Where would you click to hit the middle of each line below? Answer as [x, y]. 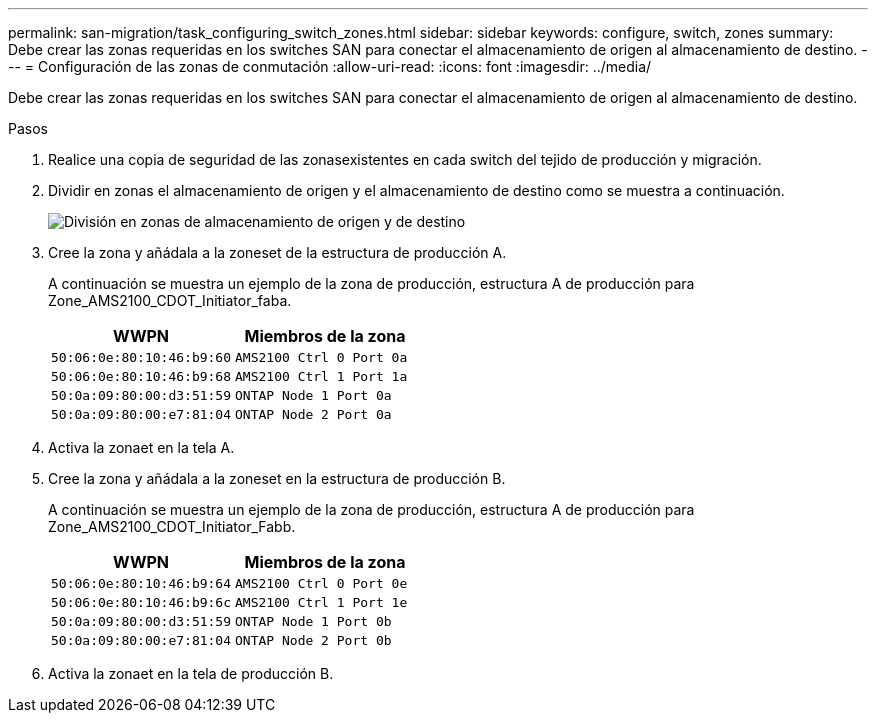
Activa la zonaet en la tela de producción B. [191, 673]
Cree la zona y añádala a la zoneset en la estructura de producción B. [277, 478]
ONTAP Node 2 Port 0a [313, 414]
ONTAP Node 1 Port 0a [313, 395]
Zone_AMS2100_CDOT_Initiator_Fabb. [172, 526]
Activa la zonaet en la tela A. [141, 447]
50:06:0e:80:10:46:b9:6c [141, 602]
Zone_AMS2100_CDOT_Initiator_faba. [170, 300]
